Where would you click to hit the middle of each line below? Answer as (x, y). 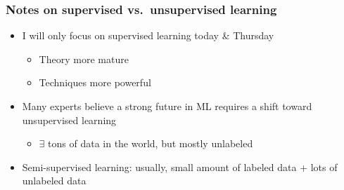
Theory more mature (84, 59)
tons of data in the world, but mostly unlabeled (151, 143)
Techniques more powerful (95, 82)
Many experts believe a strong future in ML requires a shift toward (167, 106)
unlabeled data (54, 181)
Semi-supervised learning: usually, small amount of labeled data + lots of (180, 167)
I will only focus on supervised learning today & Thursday (148, 35)
